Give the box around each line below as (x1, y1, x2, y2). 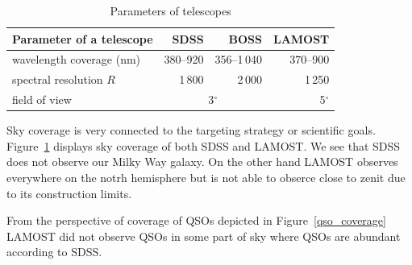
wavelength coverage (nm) (12, 51, 141, 68)
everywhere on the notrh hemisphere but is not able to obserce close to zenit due (6, 169, 406, 185)
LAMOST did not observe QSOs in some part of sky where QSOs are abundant (6, 227, 401, 244)
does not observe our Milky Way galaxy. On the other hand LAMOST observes (6, 153, 398, 170)
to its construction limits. (6, 184, 132, 201)
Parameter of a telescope (12, 30, 153, 47)
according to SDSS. (6, 243, 102, 260)
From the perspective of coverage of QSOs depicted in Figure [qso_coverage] (6, 212, 386, 229)
